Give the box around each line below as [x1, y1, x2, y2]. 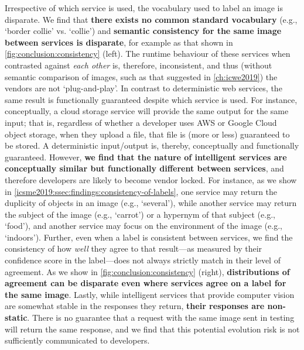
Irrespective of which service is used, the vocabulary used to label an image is [5, 2, 283, 13]
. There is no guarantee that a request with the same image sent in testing [27, 311, 295, 324]
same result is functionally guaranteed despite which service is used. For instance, [5, 93, 298, 105]
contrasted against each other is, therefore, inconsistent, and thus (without [5, 59, 272, 71]
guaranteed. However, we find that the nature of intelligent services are [5, 150, 287, 163]
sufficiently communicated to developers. [5, 334, 150, 346]
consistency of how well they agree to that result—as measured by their [5, 242, 262, 255]
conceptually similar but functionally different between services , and [5, 162, 284, 174]
